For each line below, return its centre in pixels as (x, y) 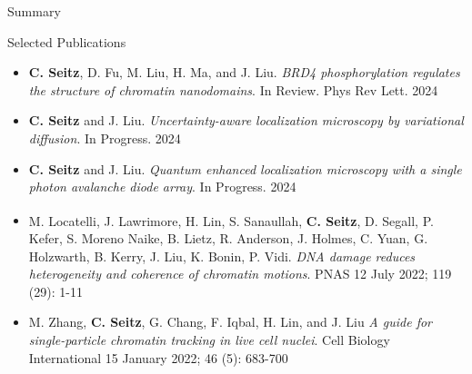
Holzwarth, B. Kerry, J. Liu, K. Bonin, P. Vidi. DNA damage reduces (222, 256)
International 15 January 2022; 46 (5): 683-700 (158, 357)
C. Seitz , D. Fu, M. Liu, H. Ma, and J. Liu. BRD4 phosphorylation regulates (244, 72)
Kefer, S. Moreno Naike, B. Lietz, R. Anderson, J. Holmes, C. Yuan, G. (228, 238)
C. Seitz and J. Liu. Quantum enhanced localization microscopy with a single (245, 168)
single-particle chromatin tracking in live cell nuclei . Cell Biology (209, 339)
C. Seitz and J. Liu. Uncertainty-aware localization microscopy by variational (246, 120)
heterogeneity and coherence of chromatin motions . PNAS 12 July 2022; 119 (240, 274)
